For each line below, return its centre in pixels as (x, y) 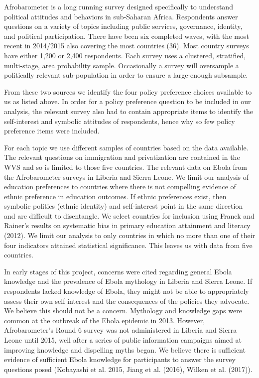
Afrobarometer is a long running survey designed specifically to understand (119, 6)
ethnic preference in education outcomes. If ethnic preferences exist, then (115, 196)
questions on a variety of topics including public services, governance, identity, (123, 26)
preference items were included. (52, 131)
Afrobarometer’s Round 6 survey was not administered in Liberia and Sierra (121, 330)
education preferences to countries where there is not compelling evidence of (120, 187)
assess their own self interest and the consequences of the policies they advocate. (127, 301)
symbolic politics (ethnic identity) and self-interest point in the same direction (124, 206)
